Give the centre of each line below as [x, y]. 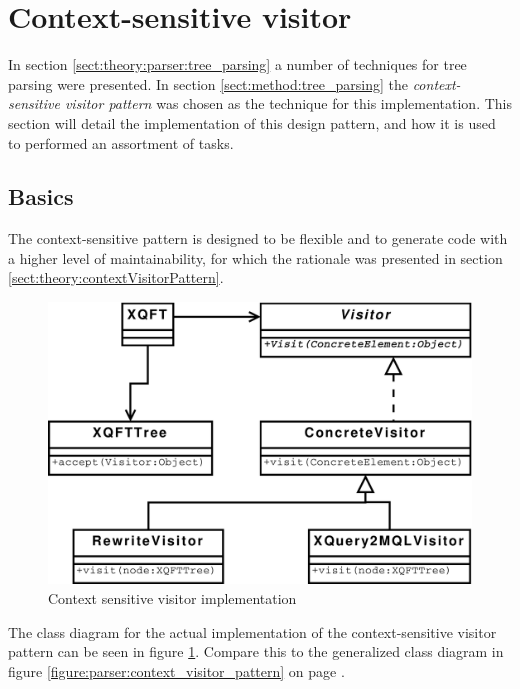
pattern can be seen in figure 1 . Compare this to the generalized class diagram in [256, 651]
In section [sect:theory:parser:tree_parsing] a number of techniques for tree [237, 64]
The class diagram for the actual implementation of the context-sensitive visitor [252, 631]
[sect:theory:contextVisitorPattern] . [116, 277]
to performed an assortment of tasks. [121, 142]
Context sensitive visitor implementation [172, 598]
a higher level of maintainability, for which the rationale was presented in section [255, 257]
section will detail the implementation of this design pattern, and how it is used [252, 122]
